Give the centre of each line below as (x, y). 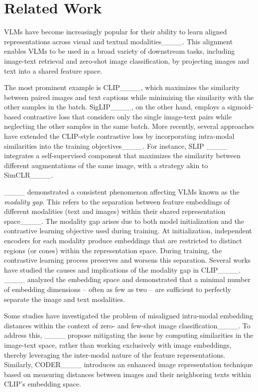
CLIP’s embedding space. (43, 384)
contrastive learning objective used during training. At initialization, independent (128, 231)
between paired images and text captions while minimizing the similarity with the (129, 97)
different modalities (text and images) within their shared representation (115, 211)
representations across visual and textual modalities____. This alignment (119, 41)
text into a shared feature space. (53, 70)
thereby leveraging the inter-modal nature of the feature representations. (115, 354)
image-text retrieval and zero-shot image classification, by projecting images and (127, 60)
